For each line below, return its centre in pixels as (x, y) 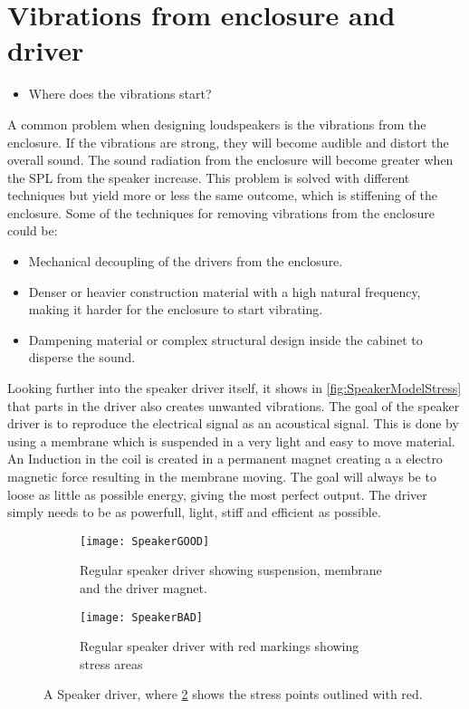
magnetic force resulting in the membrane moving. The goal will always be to (222, 476)
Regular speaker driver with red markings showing (220, 646)
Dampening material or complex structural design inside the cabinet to (225, 339)
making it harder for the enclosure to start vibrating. (176, 309)
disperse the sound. (82, 357)
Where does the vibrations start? (120, 94)
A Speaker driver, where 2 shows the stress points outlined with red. (233, 694)
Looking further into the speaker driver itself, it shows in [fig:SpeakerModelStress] (234, 388)
